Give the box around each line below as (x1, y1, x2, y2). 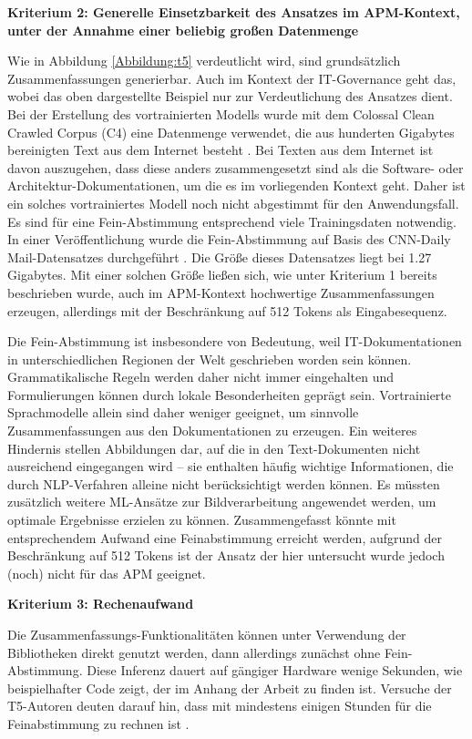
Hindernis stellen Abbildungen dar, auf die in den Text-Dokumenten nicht (7, 438, 421, 457)
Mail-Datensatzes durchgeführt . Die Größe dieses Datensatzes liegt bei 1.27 (7, 247, 432, 266)
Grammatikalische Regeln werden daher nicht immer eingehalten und (7, 367, 395, 386)
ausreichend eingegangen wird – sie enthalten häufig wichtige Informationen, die (7, 457, 454, 476)
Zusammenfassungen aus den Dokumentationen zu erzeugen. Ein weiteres (7, 421, 417, 440)
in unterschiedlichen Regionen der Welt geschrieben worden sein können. (7, 349, 412, 368)
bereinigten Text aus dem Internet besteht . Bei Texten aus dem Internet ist (7, 140, 434, 159)
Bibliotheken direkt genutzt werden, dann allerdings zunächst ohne (7, 642, 381, 662)
